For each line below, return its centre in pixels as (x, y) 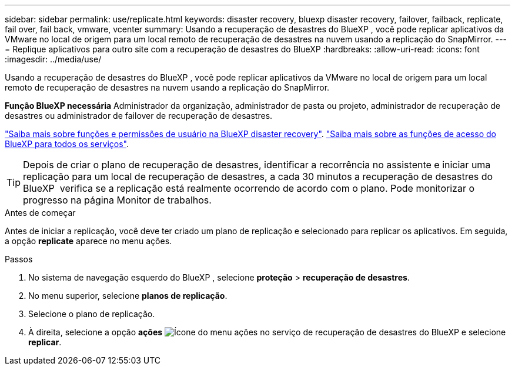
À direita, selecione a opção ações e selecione (267, 332)
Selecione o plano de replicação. (92, 314)
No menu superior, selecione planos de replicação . (128, 296)
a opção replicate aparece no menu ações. (88, 241)
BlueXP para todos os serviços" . (67, 144)
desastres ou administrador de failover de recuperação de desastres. (139, 116)
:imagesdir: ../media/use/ (53, 59)
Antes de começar (40, 213)
